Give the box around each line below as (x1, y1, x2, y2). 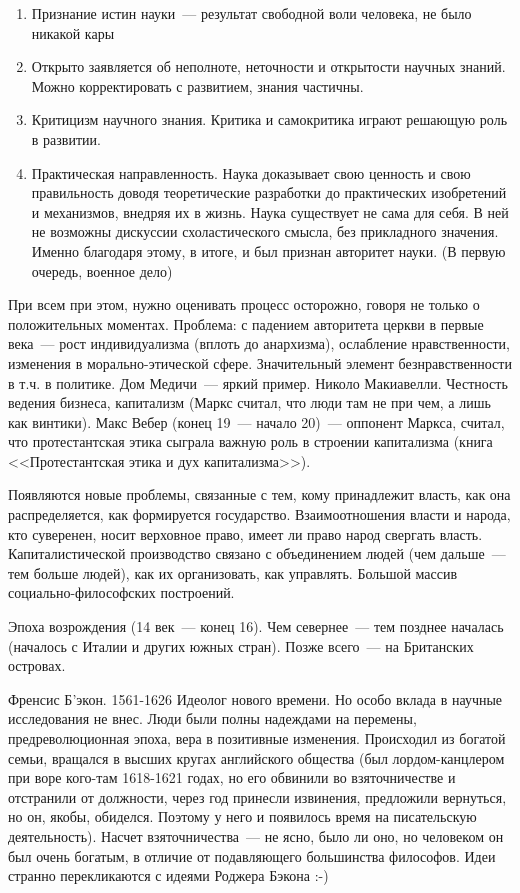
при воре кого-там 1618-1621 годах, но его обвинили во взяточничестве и (8, 767, 456, 788)
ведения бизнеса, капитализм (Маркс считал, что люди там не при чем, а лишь (8, 392, 491, 413)
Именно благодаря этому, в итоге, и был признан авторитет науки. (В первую (31, 240, 506, 261)
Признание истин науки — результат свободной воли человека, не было (31, 3, 472, 23)
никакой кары (31, 22, 115, 43)
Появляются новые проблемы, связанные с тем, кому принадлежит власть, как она (8, 484, 511, 505)
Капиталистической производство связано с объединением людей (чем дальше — (8, 543, 506, 564)
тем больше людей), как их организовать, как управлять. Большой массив (8, 562, 458, 583)
